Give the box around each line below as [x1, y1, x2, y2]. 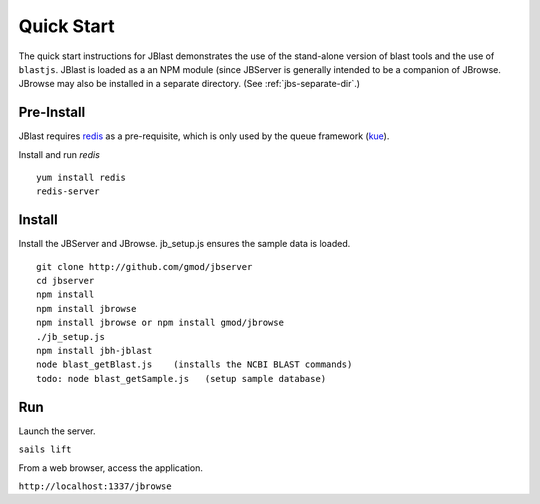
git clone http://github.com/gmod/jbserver [36, 261, 253, 272]
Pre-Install [18, 104, 86, 121]
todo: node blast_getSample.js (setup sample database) [36, 373, 327, 384]
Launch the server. [18, 425, 96, 437]
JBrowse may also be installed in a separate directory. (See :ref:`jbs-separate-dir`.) [18, 78, 360, 90]
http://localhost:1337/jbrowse [18, 480, 172, 492]
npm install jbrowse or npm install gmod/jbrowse [36, 317, 285, 329]
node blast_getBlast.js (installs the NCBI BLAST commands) [36, 359, 353, 370]
